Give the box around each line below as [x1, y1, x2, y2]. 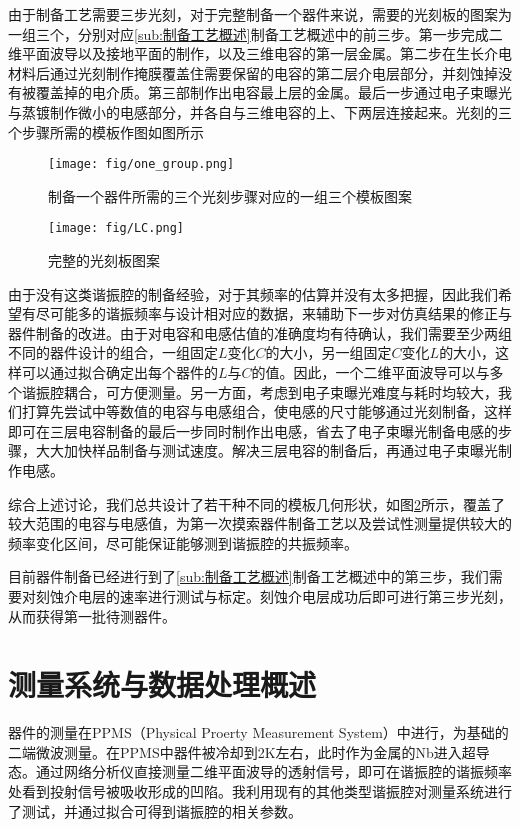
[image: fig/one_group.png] [48, 157, 235, 172]
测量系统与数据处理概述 [8, 664, 317, 705]
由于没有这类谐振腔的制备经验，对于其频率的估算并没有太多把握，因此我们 [8, 283, 498, 304]
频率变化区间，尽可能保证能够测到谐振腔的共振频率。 [8, 532, 358, 553]
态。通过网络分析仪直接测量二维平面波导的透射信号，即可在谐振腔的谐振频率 [8, 761, 512, 782]
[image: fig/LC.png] [48, 221, 185, 236]
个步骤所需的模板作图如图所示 [8, 121, 204, 142]
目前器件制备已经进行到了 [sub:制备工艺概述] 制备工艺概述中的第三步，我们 [8, 566, 489, 587]
